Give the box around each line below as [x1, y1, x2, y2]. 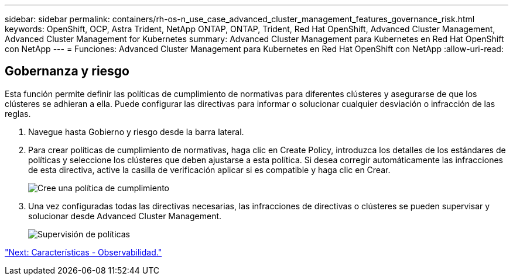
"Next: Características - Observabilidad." [5, 247, 162, 257]
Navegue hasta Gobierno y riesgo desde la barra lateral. [28, 126, 244, 137]
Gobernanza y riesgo [5, 64, 129, 79]
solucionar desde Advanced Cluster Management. [28, 210, 222, 221]
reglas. [5, 108, 31, 119]
